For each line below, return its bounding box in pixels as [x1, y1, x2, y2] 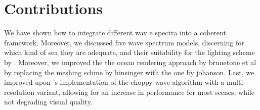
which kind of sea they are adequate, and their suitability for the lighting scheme [4, 47, 255, 58]
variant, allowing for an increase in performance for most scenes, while [36, 86, 254, 97]
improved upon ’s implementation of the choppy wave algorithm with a [4, 77, 225, 87]
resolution [4, 86, 35, 97]
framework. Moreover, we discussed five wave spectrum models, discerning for [4, 37, 244, 47]
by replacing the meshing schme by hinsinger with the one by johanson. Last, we [4, 67, 254, 77]
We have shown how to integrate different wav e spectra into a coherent [4, 27, 226, 38]
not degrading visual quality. [4, 96, 93, 107]
